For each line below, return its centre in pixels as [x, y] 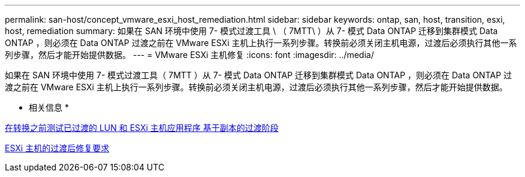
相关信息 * [49, 107]
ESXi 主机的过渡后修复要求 [57, 148]
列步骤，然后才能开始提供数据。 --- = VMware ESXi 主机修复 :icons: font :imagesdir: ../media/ [189, 55]
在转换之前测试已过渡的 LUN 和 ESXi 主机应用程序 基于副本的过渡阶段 [142, 128]
